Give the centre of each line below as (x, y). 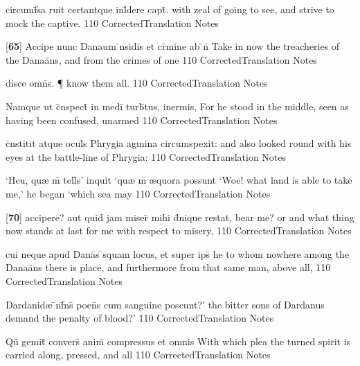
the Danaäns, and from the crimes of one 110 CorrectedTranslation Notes (161, 59)
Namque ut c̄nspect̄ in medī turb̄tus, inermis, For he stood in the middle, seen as (177, 106)
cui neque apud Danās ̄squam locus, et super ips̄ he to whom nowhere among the (178, 253)
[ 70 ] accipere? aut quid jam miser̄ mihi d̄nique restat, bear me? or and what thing (180, 217)
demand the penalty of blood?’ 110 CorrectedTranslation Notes (140, 318)
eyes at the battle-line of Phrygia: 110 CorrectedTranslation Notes (146, 156)
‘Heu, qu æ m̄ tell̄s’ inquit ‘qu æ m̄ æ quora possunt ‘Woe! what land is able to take (179, 180)
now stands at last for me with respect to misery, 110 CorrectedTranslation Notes (179, 230)
